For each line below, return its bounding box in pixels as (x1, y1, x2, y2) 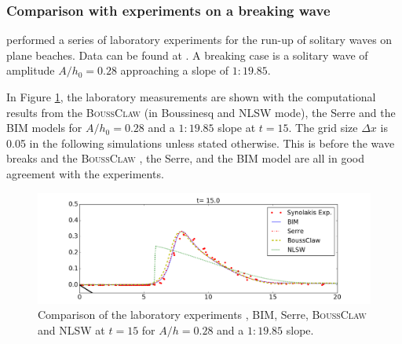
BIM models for (6, 119, 82, 136)
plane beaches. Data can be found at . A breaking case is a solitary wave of (6, 46, 368, 63)
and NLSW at (38, 321, 105, 338)
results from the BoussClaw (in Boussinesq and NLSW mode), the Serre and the (6, 104, 396, 120)
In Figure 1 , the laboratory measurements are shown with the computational (6, 89, 376, 104)
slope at (217, 119, 256, 136)
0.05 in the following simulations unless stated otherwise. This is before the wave (6, 134, 395, 151)
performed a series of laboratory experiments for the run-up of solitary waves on (6, 31, 393, 48)
